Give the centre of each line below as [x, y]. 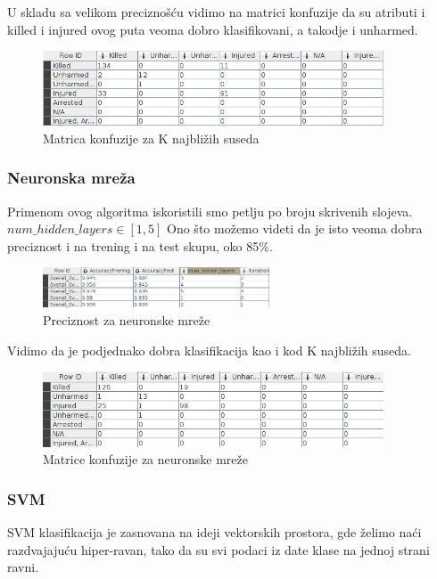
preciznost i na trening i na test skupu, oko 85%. [140, 245]
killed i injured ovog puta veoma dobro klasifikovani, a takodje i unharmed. [213, 29]
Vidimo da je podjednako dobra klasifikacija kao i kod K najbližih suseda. [210, 350]
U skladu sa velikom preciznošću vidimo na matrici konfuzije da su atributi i [216, 12]
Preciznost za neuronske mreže [127, 320]
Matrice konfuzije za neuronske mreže [146, 459]
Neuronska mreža [71, 178]
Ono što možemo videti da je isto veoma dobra [295, 228]
